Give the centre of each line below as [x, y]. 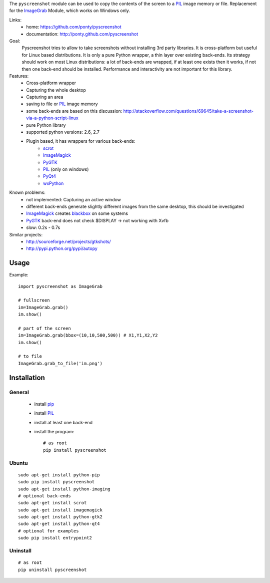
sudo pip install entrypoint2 [55, 538]
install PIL [44, 413]
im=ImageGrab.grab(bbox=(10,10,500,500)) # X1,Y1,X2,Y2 [88, 335]
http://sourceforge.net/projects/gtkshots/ [68, 241]
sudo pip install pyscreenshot [56, 482]
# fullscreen [34, 300]
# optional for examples [48, 531]
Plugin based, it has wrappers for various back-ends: [81, 141]
